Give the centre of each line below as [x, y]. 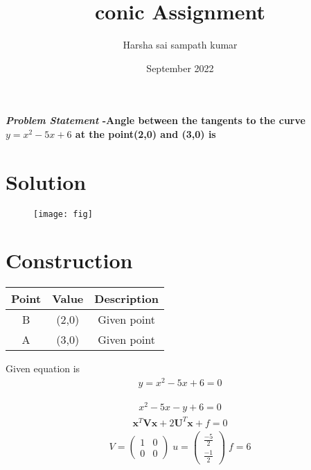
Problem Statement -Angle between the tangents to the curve [155, 120]
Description [126, 299]
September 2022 [180, 68]
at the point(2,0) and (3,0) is [145, 133]
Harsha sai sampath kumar [180, 45]
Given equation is [43, 368]
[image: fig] [63, 214]
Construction [69, 260]
